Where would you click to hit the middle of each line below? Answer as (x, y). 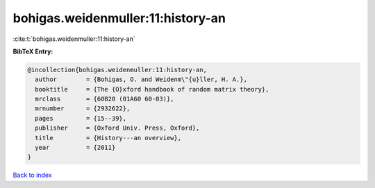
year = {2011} (75, 148)
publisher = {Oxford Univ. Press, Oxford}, (117, 128)
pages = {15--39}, (81, 118)
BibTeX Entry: (33, 51)
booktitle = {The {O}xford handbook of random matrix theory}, (152, 89)
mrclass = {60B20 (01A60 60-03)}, (105, 99)
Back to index (32, 175)
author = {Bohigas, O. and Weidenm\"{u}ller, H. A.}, (141, 79)
